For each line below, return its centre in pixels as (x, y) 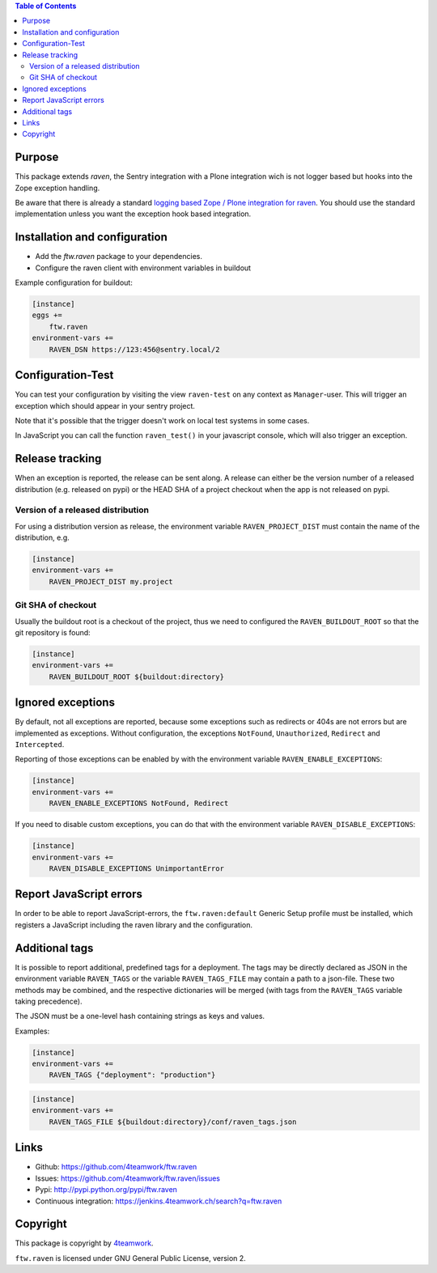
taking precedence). (49, 1001)
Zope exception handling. (57, 188)
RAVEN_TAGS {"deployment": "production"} (132, 1075)
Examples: (32, 1031)
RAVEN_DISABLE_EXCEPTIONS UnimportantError (136, 868)
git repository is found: (53, 632)
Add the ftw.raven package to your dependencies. (119, 257)
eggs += (47, 315)
